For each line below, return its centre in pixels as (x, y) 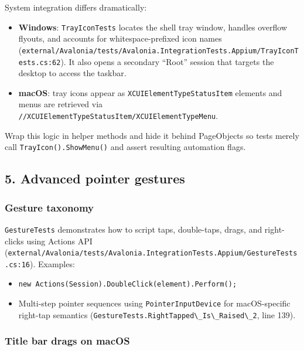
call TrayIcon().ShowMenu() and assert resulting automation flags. (125, 147)
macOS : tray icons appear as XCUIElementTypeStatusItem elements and (150, 92)
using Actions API (59, 241)
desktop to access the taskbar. (72, 73)
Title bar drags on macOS (67, 341)
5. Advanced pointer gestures (95, 178)
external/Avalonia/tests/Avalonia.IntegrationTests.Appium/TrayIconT (160, 51)
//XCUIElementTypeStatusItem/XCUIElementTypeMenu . (118, 115)
